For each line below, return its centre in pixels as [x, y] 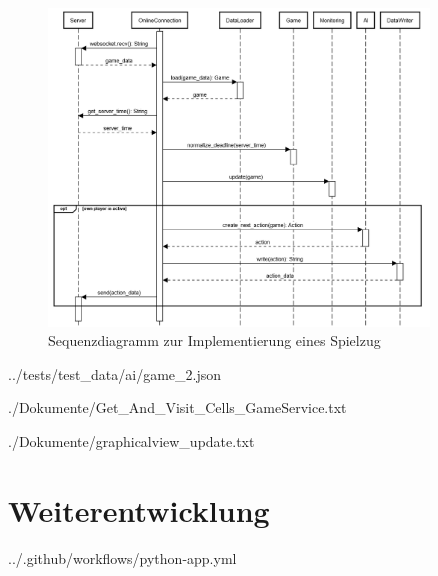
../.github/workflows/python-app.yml [122, 557]
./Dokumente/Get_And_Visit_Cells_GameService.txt [177, 407]
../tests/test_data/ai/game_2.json [115, 373]
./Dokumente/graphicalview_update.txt [131, 440]
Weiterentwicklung [139, 509]
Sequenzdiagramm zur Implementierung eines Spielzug [214, 340]
